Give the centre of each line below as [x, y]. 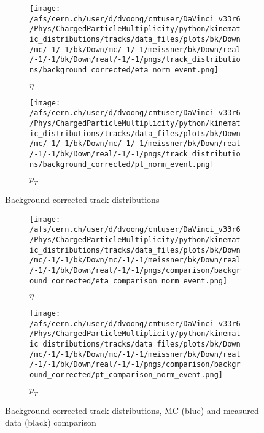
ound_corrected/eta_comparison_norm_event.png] [129, 281]
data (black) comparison [51, 422]
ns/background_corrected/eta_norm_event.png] [124, 70]
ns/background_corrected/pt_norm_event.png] [122, 164]
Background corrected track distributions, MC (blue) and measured [132, 410]
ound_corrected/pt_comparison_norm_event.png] [126, 375]
